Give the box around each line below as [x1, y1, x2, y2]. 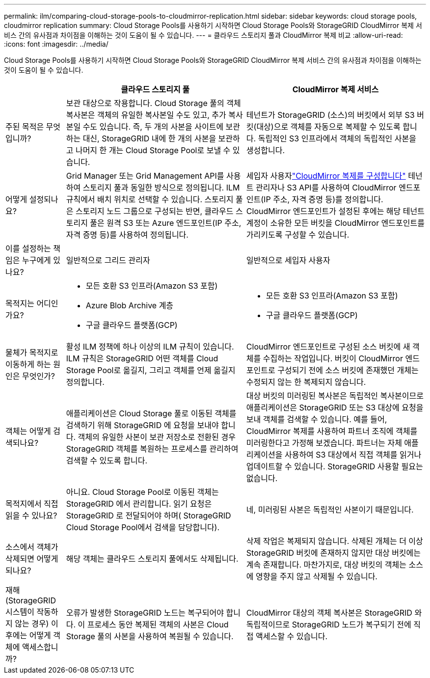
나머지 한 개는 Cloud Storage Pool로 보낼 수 [75, 145, 231, 155]
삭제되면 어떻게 [5, 554, 58, 564]
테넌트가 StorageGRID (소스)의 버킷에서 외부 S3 [246, 110, 415, 120]
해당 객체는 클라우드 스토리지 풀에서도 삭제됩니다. [66, 554, 239, 564]
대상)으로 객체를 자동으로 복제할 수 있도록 [256, 122, 401, 132]
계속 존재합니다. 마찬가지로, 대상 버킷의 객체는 [246, 560, 406, 570]
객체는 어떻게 [5, 426, 51, 436]
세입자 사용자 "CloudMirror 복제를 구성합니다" [246, 171, 406, 181]
